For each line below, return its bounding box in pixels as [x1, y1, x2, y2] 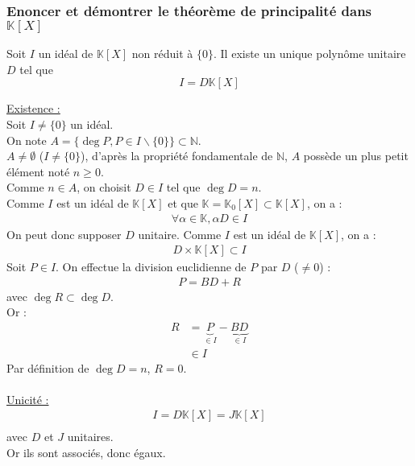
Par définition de [6, 359, 89, 376]
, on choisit [77, 179, 131, 196]
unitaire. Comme [138, 225, 222, 242]
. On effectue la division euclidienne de [56, 258, 247, 275]
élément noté [6, 163, 70, 179]
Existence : [6, 100, 60, 117]
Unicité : [6, 390, 49, 407]
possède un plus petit [303, 147, 409, 164]
